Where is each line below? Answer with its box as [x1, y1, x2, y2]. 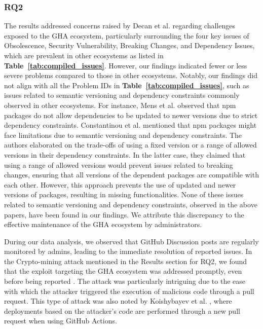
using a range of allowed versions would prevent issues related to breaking [4, 159, 233, 170]
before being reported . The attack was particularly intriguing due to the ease [4, 276, 246, 286]
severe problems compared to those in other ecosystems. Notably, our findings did [4, 70, 258, 81]
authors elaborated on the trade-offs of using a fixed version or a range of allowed [4, 139, 257, 150]
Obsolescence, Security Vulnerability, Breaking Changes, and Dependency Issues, [4, 40, 255, 51]
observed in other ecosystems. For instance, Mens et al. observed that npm [4, 99, 236, 110]
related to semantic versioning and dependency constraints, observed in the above [4, 199, 257, 209]
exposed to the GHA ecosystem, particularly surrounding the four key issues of [4, 30, 249, 41]
